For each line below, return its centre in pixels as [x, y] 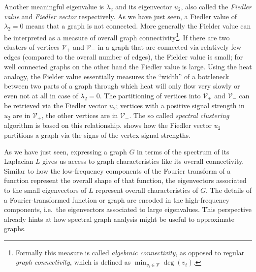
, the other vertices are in [80, 115]
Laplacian [19, 161]
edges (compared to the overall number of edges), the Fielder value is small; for [124, 57]
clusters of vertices [32, 47]
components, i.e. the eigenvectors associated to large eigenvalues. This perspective [128, 209]
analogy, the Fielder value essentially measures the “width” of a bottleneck [117, 76]
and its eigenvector [144, 6]
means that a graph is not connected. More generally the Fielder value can [138, 26]
